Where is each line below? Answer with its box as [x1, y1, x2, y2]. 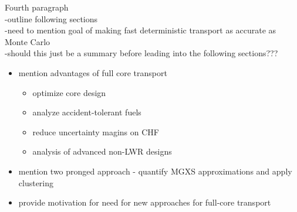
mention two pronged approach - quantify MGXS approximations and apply [18, 165, 292, 177]
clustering [18, 176, 54, 189]
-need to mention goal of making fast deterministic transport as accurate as [5, 24, 276, 36]
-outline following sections [5, 12, 98, 25]
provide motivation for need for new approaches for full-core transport [18, 196, 271, 208]
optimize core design [32, 86, 106, 98]
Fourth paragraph [5, 1, 69, 13]
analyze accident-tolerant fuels [32, 106, 141, 118]
